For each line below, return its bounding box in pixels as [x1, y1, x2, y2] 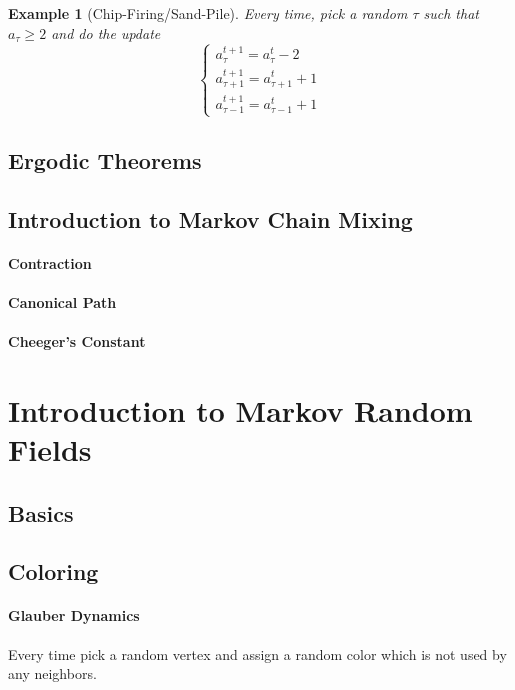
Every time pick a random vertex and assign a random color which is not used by [8, 643, 507, 664]
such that [423, 3, 479, 23]
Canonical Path [8, 291, 117, 312]
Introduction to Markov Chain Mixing [8, 203, 413, 234]
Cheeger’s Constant [8, 331, 146, 352]
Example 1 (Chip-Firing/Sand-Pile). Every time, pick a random [8, 3, 408, 23]
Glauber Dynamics [8, 605, 140, 626]
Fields [8, 429, 92, 469]
